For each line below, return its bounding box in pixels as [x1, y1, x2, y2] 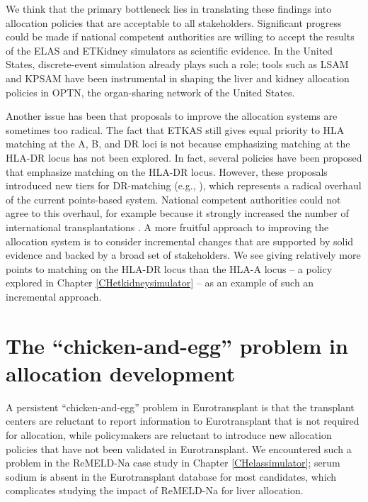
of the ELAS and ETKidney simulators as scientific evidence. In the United [6, 43, 333, 57]
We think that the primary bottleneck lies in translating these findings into [6, 1, 332, 16]
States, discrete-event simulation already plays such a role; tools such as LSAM [6, 57, 349, 72]
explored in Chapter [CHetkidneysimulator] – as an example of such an [6, 275, 314, 290]
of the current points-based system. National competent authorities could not [6, 191, 341, 206]
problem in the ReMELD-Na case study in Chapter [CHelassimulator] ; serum [6, 455, 340, 470]
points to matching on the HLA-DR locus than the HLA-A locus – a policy [6, 261, 333, 276]
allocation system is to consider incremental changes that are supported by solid [6, 233, 354, 248]
